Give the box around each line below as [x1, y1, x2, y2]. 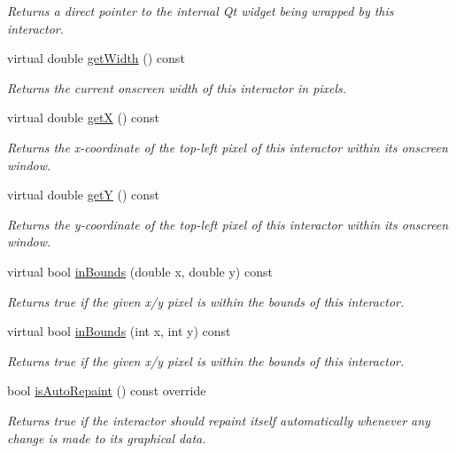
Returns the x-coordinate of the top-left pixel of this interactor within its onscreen [7, 137, 448, 156]
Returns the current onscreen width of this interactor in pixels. [7, 78, 347, 97]
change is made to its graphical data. [7, 428, 206, 447]
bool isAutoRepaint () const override [7, 381, 206, 400]
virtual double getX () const [7, 108, 160, 127]
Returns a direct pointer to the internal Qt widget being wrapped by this [7, 2, 394, 20]
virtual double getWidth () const [7, 49, 185, 67]
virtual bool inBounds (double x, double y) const [7, 262, 273, 280]
